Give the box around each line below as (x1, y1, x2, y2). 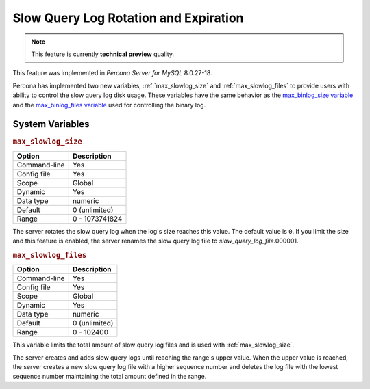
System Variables (12, 118, 90, 130)
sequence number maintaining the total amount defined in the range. (12, 373, 207, 381)
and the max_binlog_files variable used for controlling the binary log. (12, 100, 206, 109)
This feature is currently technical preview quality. (31, 50, 175, 58)
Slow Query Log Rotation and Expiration (12, 10, 244, 25)
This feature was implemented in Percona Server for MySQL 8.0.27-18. (12, 69, 212, 77)
